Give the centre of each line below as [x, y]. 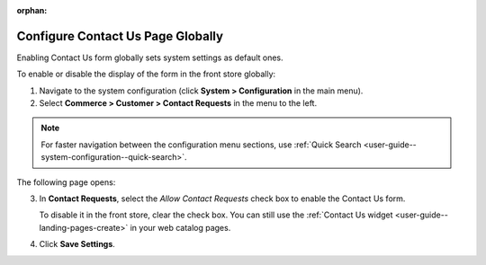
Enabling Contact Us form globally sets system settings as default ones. [150, 57]
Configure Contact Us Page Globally [120, 36]
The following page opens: [66, 182]
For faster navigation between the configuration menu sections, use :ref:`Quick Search [201, 145]
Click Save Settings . [77, 244]
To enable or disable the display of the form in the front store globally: [146, 74]
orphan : [32, 10]
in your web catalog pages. [180, 227]
